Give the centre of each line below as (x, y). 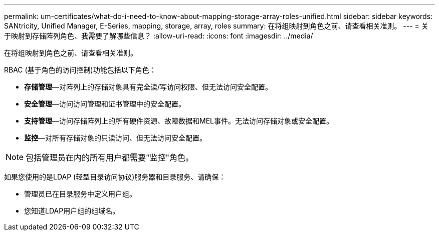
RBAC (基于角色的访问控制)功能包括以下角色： (80, 70)
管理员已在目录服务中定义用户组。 (80, 194)
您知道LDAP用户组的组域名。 (72, 211)
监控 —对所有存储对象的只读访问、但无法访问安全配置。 (115, 138)
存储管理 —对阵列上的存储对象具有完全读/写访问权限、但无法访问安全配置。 (148, 87)
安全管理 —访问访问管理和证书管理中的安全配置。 (105, 104)
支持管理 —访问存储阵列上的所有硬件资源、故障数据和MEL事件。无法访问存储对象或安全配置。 (179, 121)
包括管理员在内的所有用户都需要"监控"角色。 (109, 157)
